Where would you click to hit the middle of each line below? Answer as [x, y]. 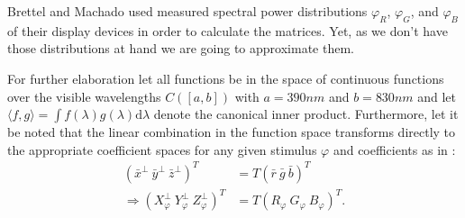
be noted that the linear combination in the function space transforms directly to [232, 132]
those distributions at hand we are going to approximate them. [181, 48]
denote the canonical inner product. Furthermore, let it [306, 114]
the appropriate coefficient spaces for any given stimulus [162, 149]
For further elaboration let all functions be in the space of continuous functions [226, 78]
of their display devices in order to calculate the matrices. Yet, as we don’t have [228, 30]
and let [437, 96]
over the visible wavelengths [84, 96]
